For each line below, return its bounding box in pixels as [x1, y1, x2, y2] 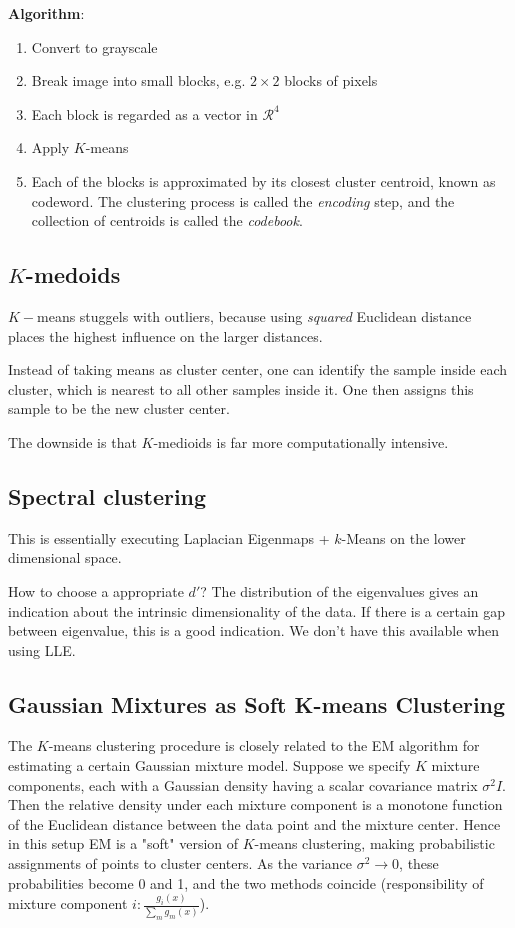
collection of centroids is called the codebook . [31, 210, 303, 231]
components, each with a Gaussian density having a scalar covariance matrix [8, 774, 478, 795]
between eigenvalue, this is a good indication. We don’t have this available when [8, 620, 500, 641]
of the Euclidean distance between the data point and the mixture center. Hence [8, 813, 501, 834]
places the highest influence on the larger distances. [8, 325, 323, 346]
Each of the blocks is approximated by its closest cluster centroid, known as [31, 170, 496, 191]
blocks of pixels [284, 70, 378, 91]
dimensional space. [8, 547, 122, 568]
